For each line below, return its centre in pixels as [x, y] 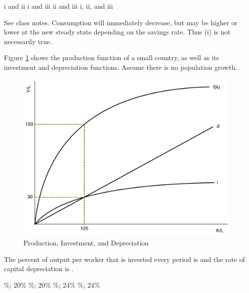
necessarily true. [28, 41]
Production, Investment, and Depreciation [86, 242]
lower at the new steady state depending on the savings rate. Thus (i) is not [117, 32]
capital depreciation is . [39, 269]
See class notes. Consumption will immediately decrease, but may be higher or [121, 22]
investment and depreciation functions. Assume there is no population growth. [121, 67]
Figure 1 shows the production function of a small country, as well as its [112, 57]
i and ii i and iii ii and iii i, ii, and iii [59, 6]
